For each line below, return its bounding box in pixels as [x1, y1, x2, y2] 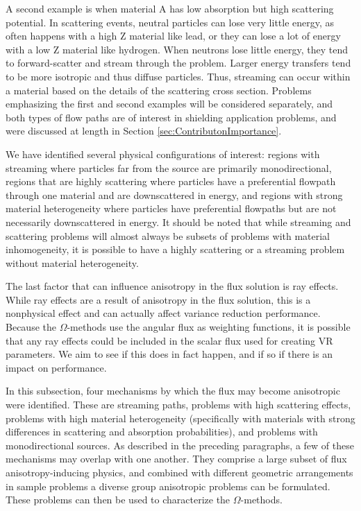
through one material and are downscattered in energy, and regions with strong [6, 187, 343, 202]
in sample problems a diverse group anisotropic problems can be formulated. [6, 478, 330, 493]
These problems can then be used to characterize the [6, 492, 230, 507]
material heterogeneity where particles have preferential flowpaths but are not [6, 201, 337, 216]
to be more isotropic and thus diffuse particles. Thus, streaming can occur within [6, 69, 351, 83]
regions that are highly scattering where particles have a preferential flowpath [6, 174, 336, 189]
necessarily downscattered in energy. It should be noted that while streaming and [6, 214, 351, 229]
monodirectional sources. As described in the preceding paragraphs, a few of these [6, 438, 354, 452]
